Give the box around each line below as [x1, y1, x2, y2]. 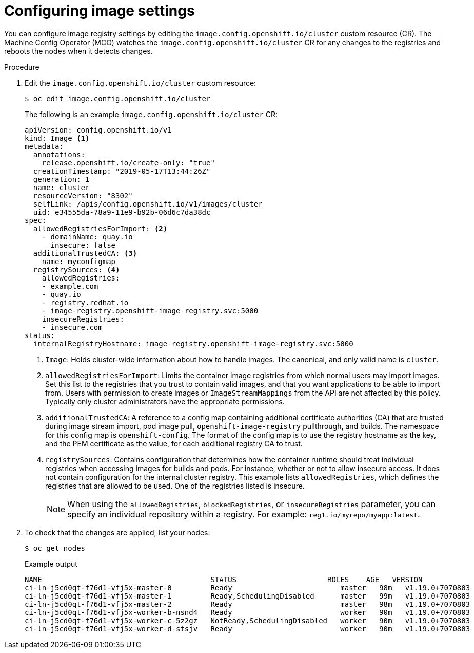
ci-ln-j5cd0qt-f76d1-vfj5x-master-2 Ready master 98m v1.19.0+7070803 [25, 600, 470, 608]
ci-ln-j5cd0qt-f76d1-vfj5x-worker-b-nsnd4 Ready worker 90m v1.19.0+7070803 [25, 608, 470, 617]
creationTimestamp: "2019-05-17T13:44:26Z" [33, 166, 211, 175]
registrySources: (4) [33, 265, 120, 274]
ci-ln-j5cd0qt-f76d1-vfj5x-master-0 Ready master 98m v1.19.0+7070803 [25, 583, 470, 592]
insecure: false [50, 240, 116, 249]
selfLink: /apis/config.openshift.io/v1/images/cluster [33, 199, 263, 208]
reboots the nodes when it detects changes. [4, 46, 153, 55]
